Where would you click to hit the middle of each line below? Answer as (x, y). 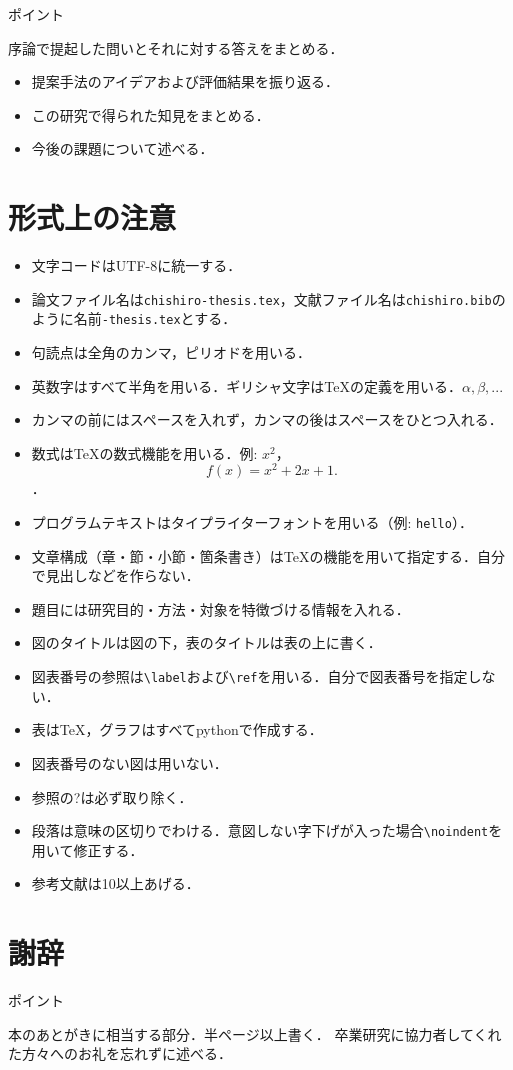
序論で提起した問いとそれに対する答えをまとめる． (176, 47)
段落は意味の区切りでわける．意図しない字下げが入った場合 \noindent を (267, 830)
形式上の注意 (92, 217)
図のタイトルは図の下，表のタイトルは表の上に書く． (206, 642)
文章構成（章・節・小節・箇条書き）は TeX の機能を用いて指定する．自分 (268, 555)
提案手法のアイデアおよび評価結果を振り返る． (185, 81)
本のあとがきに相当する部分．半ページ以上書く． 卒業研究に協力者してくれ (255, 1033)
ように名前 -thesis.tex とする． (134, 318)
